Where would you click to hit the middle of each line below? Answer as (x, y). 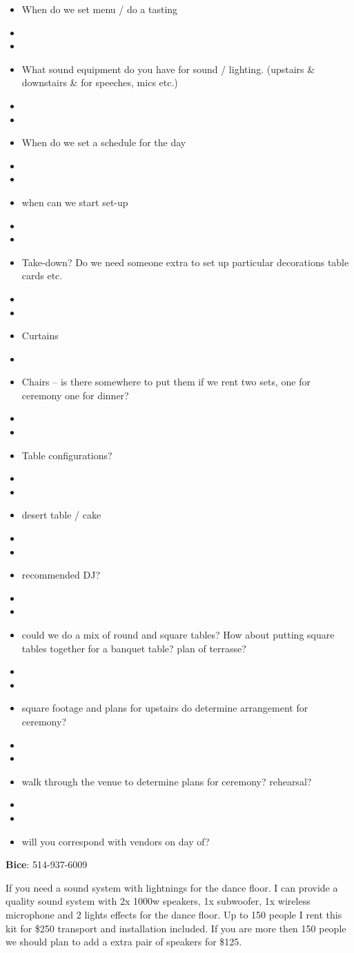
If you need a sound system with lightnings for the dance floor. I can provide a (172, 887)
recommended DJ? (61, 575)
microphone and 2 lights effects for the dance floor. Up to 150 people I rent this (174, 914)
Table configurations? (67, 455)
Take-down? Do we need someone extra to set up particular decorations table (185, 262)
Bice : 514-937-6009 (47, 864)
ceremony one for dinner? (75, 395)
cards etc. (42, 275)
